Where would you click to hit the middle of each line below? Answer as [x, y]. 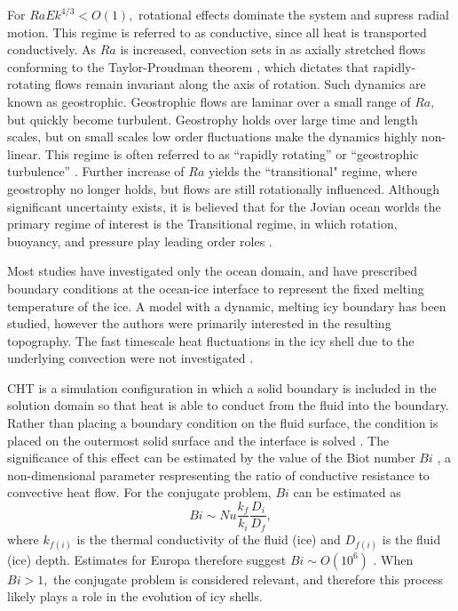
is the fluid [411, 539]
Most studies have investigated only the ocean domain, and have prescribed [213, 271]
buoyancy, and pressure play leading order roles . [140, 241]
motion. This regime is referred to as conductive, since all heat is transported [217, 32]
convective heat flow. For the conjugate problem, [139, 492]
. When [393, 559]
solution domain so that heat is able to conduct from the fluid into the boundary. [228, 405]
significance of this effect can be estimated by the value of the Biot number [211, 458]
